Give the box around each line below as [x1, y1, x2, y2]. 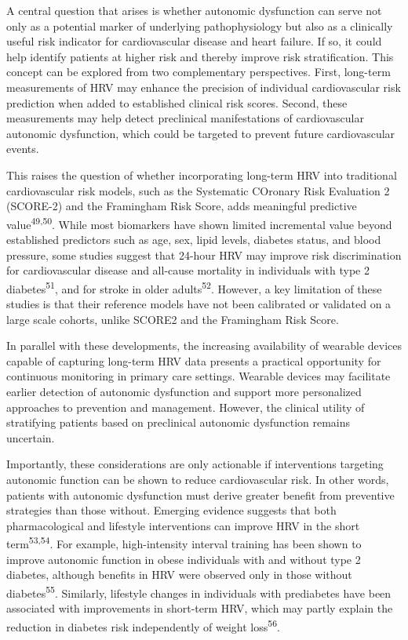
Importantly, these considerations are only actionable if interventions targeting [6, 456, 384, 472]
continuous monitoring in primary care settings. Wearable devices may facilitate [6, 368, 391, 384]
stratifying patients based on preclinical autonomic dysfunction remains [6, 414, 351, 431]
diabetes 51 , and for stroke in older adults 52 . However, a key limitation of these [6, 278, 382, 296]
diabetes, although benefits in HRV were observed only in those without [6, 566, 352, 583]
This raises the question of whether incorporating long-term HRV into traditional [6, 166, 397, 183]
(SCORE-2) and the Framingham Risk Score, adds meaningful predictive [6, 198, 357, 214]
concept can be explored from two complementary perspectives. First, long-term [6, 64, 391, 80]
